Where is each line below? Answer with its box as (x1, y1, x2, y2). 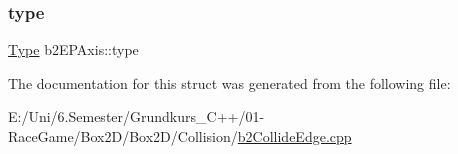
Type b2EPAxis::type (8, 39, 139, 60)
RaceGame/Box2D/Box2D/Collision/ (8, 126, 238, 146)
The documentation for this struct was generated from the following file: (8, 72, 451, 93)
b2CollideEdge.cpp (237, 126, 352, 146)
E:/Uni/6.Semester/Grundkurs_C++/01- (8, 106, 265, 127)
